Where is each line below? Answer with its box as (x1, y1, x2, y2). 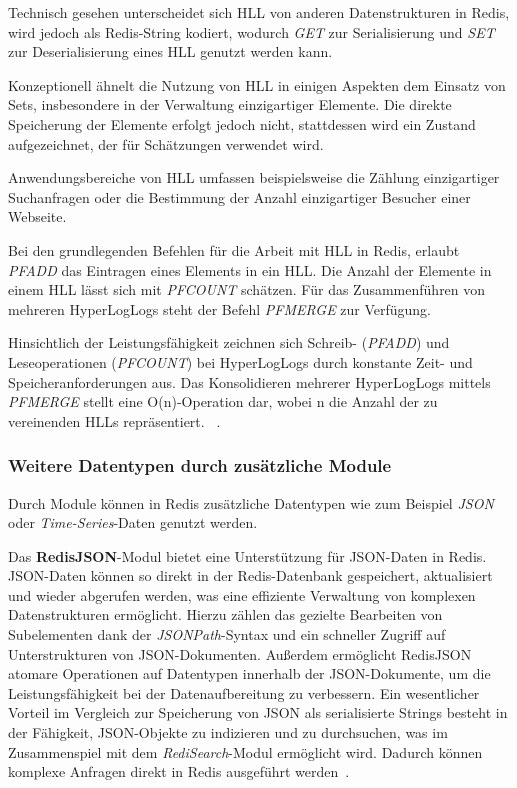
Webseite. (8, 206, 67, 227)
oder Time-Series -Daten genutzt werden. (8, 512, 258, 533)
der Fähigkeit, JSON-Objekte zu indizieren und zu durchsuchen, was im (8, 722, 448, 743)
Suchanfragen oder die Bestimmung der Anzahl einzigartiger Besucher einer (8, 186, 471, 207)
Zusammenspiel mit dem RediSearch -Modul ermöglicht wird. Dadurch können (8, 741, 483, 762)
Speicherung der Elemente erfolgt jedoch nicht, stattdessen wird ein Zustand (8, 113, 476, 134)
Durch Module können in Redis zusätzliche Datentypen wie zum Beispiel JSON (8, 492, 494, 513)
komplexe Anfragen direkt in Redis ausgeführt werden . (8, 761, 350, 782)
